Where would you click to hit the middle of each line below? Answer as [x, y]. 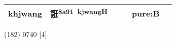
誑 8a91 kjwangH [79, 13]
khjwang [25, 13]
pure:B [146, 13]
